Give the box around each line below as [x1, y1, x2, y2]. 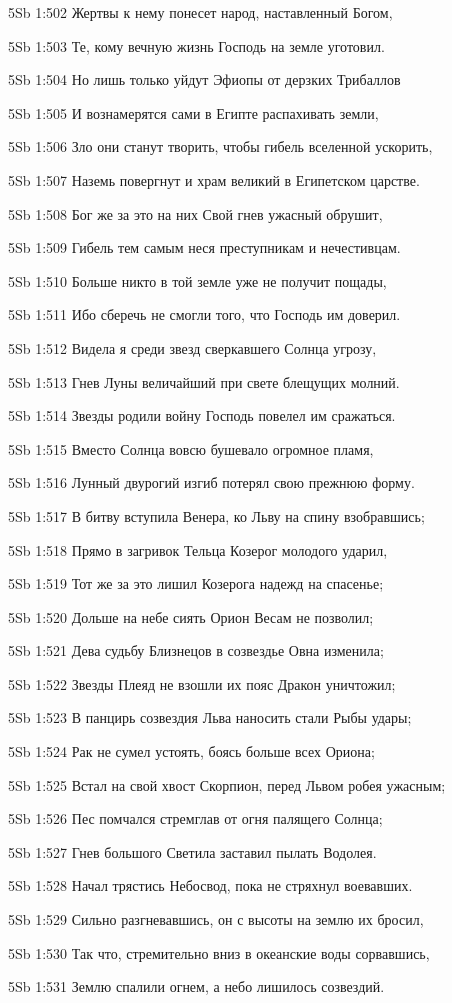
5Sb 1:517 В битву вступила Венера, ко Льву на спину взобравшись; [8, 505, 425, 526]
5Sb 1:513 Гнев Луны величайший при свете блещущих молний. [8, 371, 400, 392]
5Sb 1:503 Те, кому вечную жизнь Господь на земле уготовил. [8, 35, 385, 56]
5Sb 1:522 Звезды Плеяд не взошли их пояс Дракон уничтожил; [8, 673, 396, 694]
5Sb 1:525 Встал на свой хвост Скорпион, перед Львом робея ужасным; [8, 774, 446, 795]
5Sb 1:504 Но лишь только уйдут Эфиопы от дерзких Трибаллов [8, 69, 401, 90]
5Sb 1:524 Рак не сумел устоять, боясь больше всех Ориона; [8, 741, 375, 762]
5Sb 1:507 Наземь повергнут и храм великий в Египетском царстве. [8, 169, 420, 190]
